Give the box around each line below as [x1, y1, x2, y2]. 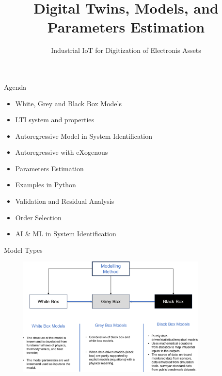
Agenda [4, 82, 27, 92]
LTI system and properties [15, 114, 95, 125]
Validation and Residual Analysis [15, 196, 114, 206]
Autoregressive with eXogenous [15, 147, 108, 157]
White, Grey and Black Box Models [15, 98, 122, 108]
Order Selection [15, 212, 62, 222]
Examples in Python [15, 180, 76, 190]
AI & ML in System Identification [15, 229, 116, 239]
